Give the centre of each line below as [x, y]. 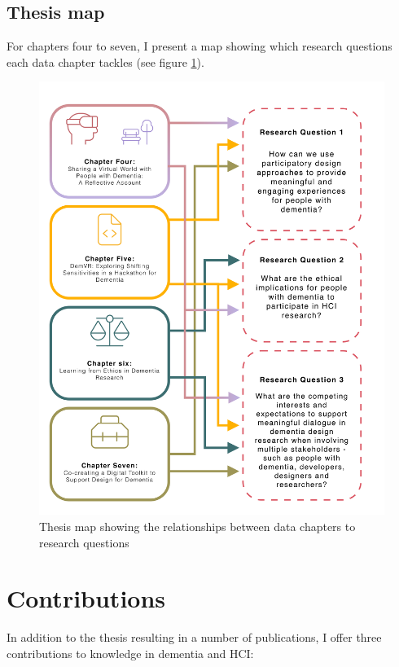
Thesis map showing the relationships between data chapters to [197, 527]
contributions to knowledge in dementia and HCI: [130, 653]
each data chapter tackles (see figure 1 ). [105, 61]
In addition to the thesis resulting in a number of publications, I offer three [194, 637]
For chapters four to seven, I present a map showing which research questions [199, 46]
